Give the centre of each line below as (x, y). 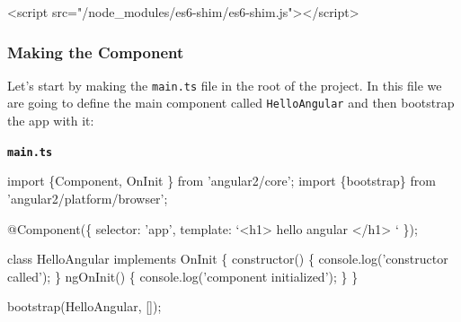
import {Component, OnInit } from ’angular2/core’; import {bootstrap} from (222, 181)
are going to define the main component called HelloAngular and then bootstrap (231, 103)
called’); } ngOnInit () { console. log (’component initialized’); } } (183, 276)
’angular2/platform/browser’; (88, 198)
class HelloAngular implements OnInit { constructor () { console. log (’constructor (228, 259)
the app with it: (51, 121)
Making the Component (96, 52)
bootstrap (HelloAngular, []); (84, 306)
